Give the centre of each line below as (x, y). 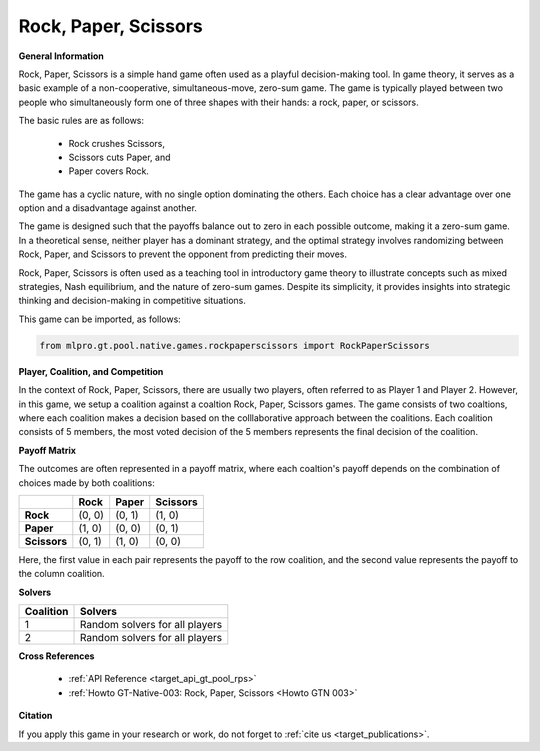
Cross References (56, 656)
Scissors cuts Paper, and (119, 157)
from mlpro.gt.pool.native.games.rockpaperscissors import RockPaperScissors (234, 345)
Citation (35, 716)
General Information (61, 56)
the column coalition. (61, 574)
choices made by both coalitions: (86, 482)
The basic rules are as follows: (81, 121)
